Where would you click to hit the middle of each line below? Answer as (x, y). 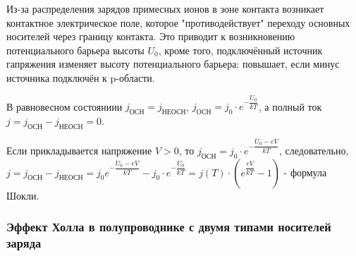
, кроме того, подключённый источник (240, 50)
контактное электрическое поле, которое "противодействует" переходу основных (178, 22)
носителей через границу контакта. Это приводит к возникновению (151, 36)
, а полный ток (290, 106)
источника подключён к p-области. (81, 77)
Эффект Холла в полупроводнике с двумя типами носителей (169, 227)
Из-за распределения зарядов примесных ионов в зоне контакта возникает (165, 8)
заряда (24, 243)
